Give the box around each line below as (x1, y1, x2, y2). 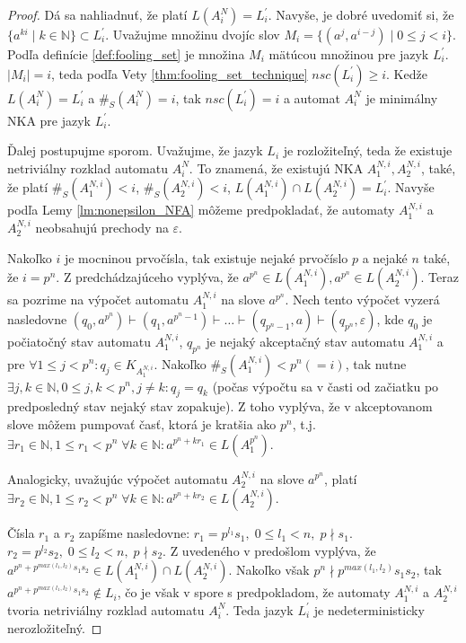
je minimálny (365, 88, 438, 107)
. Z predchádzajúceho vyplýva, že (56, 268, 239, 286)
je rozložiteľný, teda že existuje (283, 141, 453, 160)
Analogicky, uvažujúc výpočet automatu (7, 469, 228, 488)
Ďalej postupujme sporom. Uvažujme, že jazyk (7, 141, 263, 160)
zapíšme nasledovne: (79, 524, 190, 542)
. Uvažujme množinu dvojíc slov (105, 25, 280, 43)
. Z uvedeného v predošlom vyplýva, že (163, 541, 376, 559)
